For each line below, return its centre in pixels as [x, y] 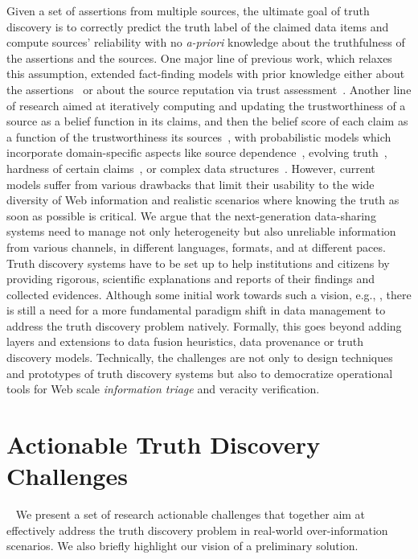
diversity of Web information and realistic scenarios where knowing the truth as [203, 200]
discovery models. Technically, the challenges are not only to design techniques [200, 358]
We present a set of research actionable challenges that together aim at [191, 514]
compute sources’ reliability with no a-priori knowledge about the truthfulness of [206, 42]
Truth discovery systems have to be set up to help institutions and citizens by [198, 263]
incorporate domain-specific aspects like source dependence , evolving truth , [197, 152]
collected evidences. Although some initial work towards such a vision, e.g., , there [209, 294]
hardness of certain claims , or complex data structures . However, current [191, 168]
